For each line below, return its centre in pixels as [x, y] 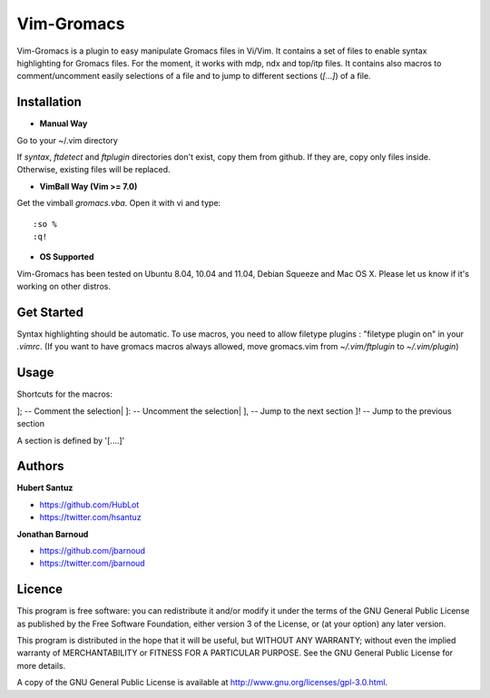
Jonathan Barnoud [53, 534]
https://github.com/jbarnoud [92, 550]
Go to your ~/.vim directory [67, 140]
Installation [49, 102]
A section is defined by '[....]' [71, 440]
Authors [40, 466]
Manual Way [64, 123]
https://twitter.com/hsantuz [90, 517]
